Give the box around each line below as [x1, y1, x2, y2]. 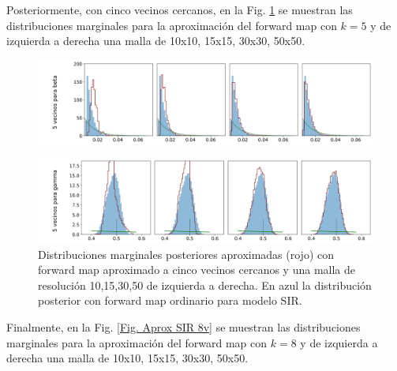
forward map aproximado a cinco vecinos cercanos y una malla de [38, 261, 356, 278]
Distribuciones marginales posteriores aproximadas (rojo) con [38, 245, 335, 262]
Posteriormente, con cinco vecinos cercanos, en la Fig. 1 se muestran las [6, 2, 353, 17]
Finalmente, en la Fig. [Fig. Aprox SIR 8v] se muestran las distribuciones [6, 319, 361, 335]
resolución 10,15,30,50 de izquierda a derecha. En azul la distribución [38, 276, 372, 293]
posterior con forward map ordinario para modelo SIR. [38, 292, 302, 309]
